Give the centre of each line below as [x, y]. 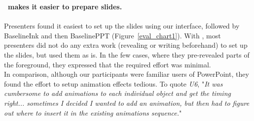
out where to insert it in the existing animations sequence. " [93, 112]
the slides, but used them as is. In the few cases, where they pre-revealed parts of [127, 54]
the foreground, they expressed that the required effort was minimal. [108, 64]
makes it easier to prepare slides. [65, 6]
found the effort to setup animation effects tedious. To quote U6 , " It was [113, 83]
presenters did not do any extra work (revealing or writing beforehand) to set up [126, 45]
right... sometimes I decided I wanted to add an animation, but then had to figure [127, 103]
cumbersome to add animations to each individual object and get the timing [117, 93]
